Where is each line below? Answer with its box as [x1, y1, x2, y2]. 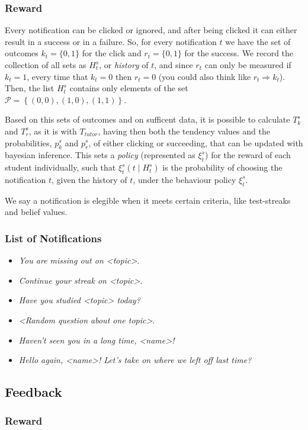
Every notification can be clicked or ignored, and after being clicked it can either [5, 24, 297, 36]
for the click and [82, 47, 142, 59]
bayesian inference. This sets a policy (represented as [5, 149, 195, 161]
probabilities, [5, 136, 52, 149]
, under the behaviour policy [133, 173, 236, 185]
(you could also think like [158, 70, 251, 82]
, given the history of [51, 173, 127, 185]
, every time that [27, 70, 88, 82]
